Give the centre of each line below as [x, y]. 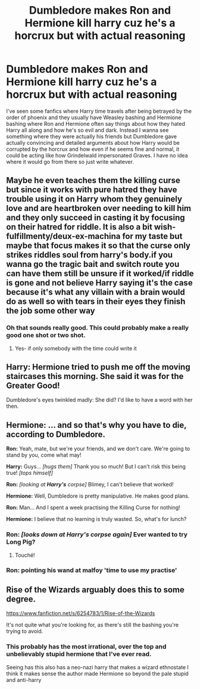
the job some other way [51, 311]
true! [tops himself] [30, 473]
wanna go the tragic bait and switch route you [93, 264]
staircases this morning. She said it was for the [95, 376]
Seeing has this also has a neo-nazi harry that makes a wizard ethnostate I [98, 667]
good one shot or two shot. [46, 336]
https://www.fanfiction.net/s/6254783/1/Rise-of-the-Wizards [81, 613]
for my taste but [152, 236]
